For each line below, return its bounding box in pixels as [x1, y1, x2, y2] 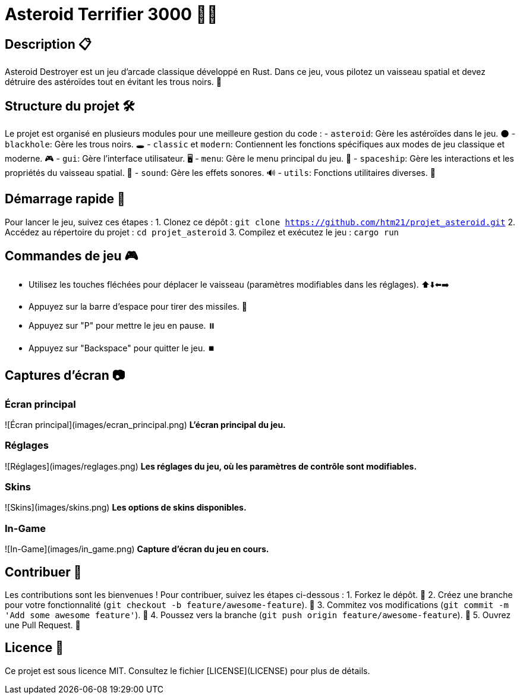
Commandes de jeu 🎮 [5, 248, 138, 264]
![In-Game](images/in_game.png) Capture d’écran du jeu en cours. [5, 544, 269, 555]
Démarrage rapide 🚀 [5, 191, 125, 207]
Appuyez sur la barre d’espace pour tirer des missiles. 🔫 [29, 301, 247, 311]
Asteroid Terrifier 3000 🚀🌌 [5, 4, 218, 24]
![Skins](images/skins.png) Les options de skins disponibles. [5, 502, 247, 513]
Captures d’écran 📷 [5, 368, 125, 383]
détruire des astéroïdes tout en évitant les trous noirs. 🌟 [5, 77, 222, 87]
